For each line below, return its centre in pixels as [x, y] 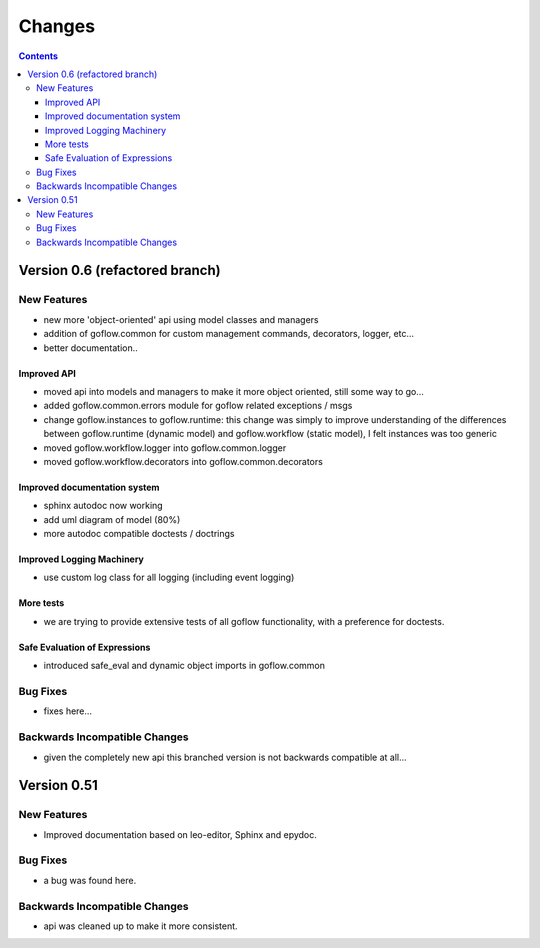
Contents [38, 56]
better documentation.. [91, 347]
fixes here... [68, 711]
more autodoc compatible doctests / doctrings [139, 534]
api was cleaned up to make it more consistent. [141, 926]
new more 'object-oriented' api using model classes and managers [181, 319]
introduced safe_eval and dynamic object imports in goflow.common [184, 666]
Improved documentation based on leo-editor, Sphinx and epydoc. [180, 834]
